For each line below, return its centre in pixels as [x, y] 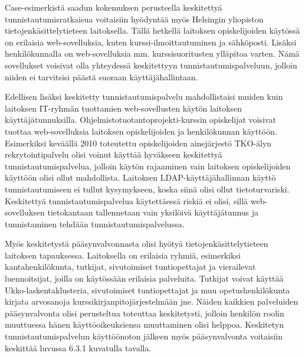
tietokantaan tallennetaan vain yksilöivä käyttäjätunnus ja [153, 212]
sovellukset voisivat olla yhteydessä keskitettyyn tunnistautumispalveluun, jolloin [151, 65]
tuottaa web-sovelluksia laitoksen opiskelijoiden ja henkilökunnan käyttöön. [141, 131]
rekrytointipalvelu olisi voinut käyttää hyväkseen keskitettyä [114, 154]
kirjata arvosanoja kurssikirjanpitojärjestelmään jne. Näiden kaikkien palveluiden [152, 301]
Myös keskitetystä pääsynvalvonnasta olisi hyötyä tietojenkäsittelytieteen [137, 244]
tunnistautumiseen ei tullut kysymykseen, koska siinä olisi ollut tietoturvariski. [147, 189]
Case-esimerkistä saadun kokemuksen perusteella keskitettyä [114, 7]
